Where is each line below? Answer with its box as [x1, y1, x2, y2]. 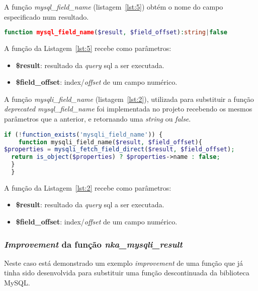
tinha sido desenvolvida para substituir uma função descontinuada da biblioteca [4, 267, 249, 278]
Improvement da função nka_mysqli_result [4, 238, 183, 250]
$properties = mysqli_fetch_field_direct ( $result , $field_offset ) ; [4, 146, 235, 153]
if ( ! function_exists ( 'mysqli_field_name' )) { [4, 131, 163, 138]
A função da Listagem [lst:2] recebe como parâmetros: [4, 182, 171, 193]
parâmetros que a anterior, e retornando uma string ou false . [4, 113, 191, 124]
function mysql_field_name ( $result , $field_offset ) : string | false [4, 29, 227, 36]
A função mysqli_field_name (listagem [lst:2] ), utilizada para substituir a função [4, 93, 254, 104]
